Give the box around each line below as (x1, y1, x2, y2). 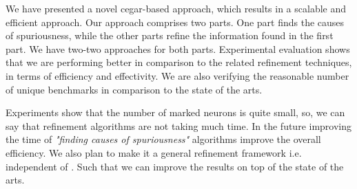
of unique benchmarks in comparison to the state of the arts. (6, 82, 263, 96)
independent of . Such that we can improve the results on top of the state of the (6, 159, 344, 173)
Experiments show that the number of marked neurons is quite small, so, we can (6, 105, 345, 120)
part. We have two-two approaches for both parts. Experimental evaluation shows (6, 41, 350, 56)
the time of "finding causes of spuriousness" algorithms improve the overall (6, 132, 321, 146)
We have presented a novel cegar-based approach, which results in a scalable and (6, 1, 347, 15)
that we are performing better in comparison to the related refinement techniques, (6, 55, 352, 69)
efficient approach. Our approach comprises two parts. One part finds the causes (6, 14, 345, 29)
